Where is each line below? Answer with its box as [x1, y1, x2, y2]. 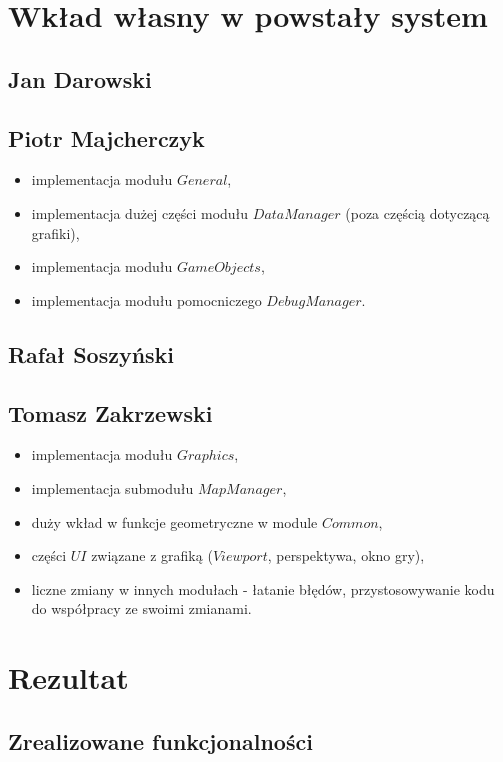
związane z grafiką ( [91, 545, 213, 566]
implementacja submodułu [31, 477, 194, 498]
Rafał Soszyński [8, 338, 175, 369]
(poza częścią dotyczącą [345, 202, 490, 223]
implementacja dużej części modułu [31, 202, 249, 223]
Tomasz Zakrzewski [8, 397, 213, 428]
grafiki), [31, 222, 80, 243]
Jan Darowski [8, 63, 152, 94]
